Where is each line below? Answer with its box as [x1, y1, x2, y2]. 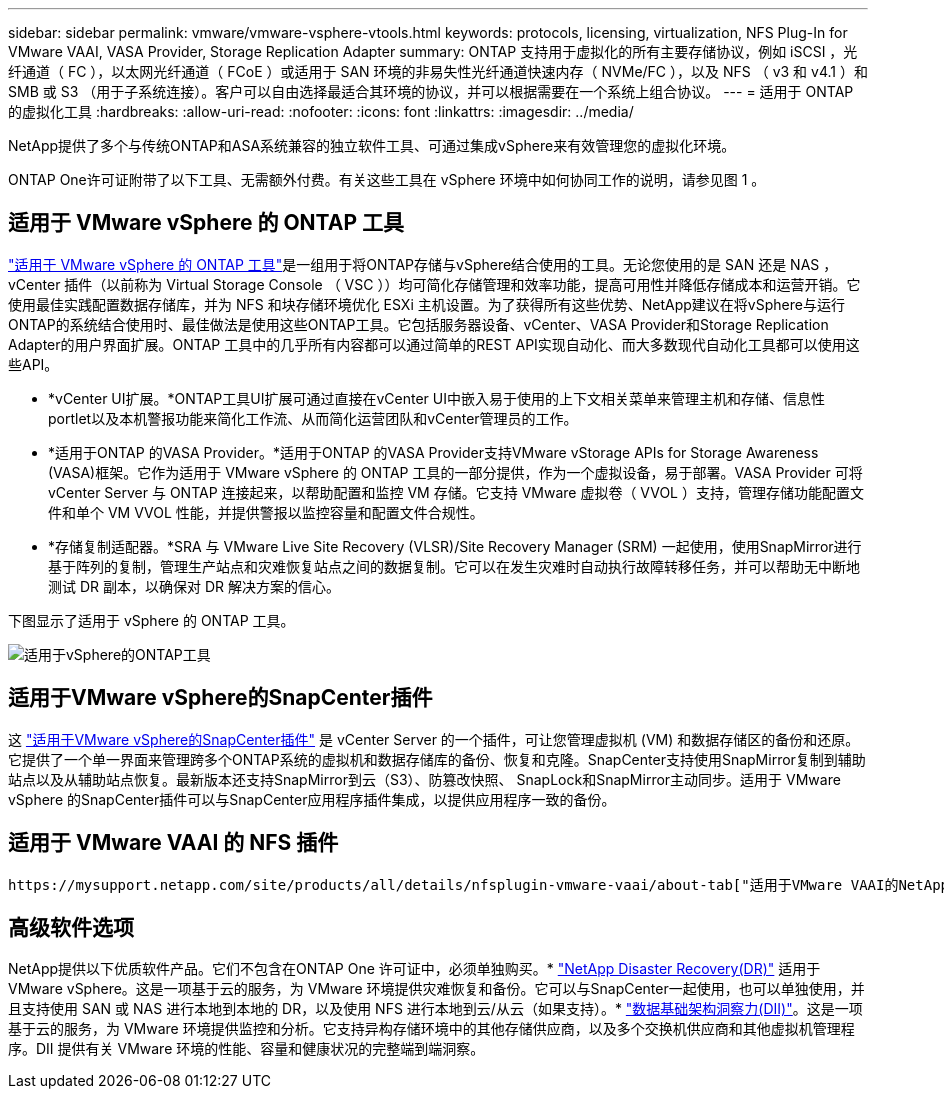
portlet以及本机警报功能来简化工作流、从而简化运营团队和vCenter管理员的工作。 [48, 409, 578, 427]
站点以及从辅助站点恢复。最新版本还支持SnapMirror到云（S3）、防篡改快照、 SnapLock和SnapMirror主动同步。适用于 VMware [8, 770, 841, 788]
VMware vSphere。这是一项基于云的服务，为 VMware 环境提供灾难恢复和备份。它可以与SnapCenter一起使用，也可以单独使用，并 [8, 980, 865, 998]
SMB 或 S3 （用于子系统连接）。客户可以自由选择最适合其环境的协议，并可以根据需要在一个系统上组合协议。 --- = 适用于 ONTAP [8, 83, 854, 100]
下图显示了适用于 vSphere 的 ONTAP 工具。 [8, 611, 295, 629]
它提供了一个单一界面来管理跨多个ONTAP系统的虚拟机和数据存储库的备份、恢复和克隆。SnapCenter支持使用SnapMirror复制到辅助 [8, 750, 866, 768]
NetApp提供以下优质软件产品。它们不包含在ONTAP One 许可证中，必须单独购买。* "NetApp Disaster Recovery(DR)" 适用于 [8, 960, 821, 978]
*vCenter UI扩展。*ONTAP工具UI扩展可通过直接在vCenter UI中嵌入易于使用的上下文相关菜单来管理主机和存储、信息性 [48, 389, 825, 407]
